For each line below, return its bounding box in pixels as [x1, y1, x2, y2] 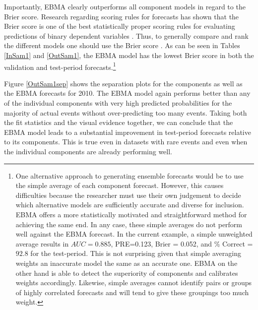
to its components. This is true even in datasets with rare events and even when [4, 136, 248, 147]
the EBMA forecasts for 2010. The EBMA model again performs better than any [4, 88, 251, 98]
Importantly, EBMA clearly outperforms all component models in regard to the [4, 1, 246, 11]
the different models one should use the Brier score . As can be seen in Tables [4, 40, 240, 51]
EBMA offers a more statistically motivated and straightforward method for [15, 209, 247, 219]
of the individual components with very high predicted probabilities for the [4, 98, 232, 108]
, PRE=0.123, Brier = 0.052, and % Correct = [111, 238, 253, 248]
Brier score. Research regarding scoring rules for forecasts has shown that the [4, 11, 239, 21]
